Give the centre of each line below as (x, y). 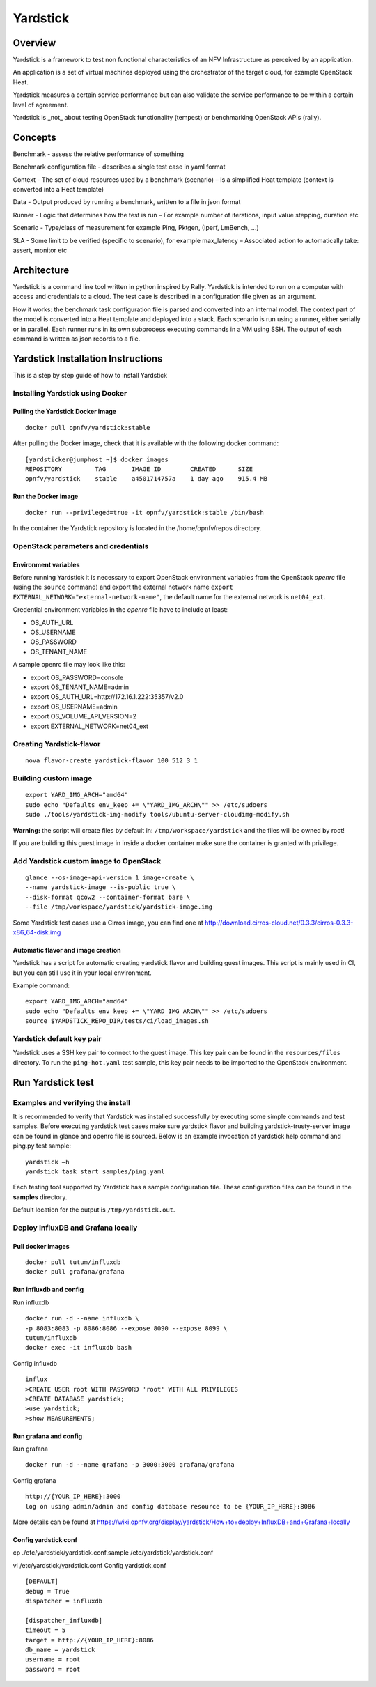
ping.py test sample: (42, 1146)
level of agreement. (41, 105)
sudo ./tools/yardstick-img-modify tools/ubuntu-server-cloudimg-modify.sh (157, 815)
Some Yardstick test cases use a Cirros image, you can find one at (108, 923)
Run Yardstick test (53, 1083)
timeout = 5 (46, 1630)
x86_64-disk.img (37, 932)
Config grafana (34, 1480)
